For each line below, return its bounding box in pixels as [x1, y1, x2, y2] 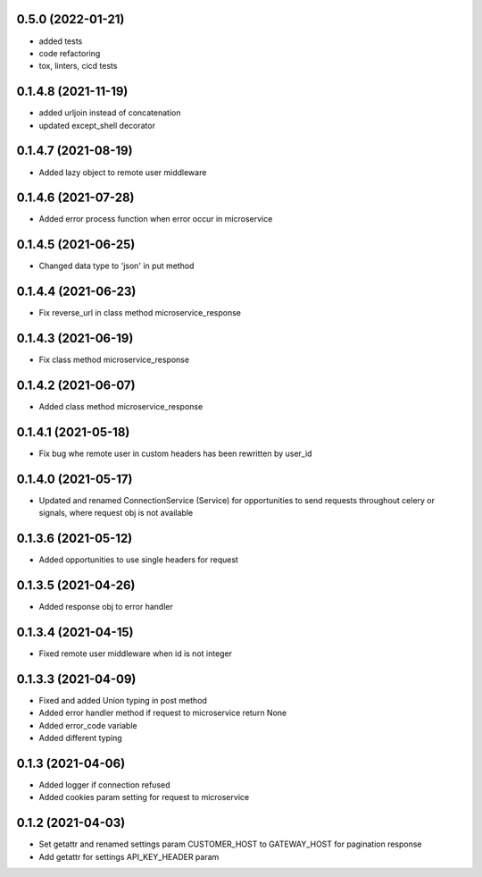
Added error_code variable [38, 720, 137, 730]
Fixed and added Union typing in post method [38, 695, 207, 705]
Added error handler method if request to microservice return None [38, 707, 287, 719]
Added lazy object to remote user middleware [38, 166, 207, 178]
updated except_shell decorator [38, 120, 156, 131]
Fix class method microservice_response [38, 354, 190, 366]
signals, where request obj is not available [38, 508, 194, 519]
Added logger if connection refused [38, 779, 170, 790]
